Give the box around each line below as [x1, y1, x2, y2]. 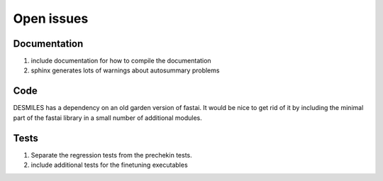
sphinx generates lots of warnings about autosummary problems [30, 66, 220, 75]
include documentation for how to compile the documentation [30, 57, 212, 65]
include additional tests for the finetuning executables [30, 160, 188, 170]
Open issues [13, 11, 89, 26]
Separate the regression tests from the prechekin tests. [30, 150, 193, 159]
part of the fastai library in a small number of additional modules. [13, 114, 202, 122]
